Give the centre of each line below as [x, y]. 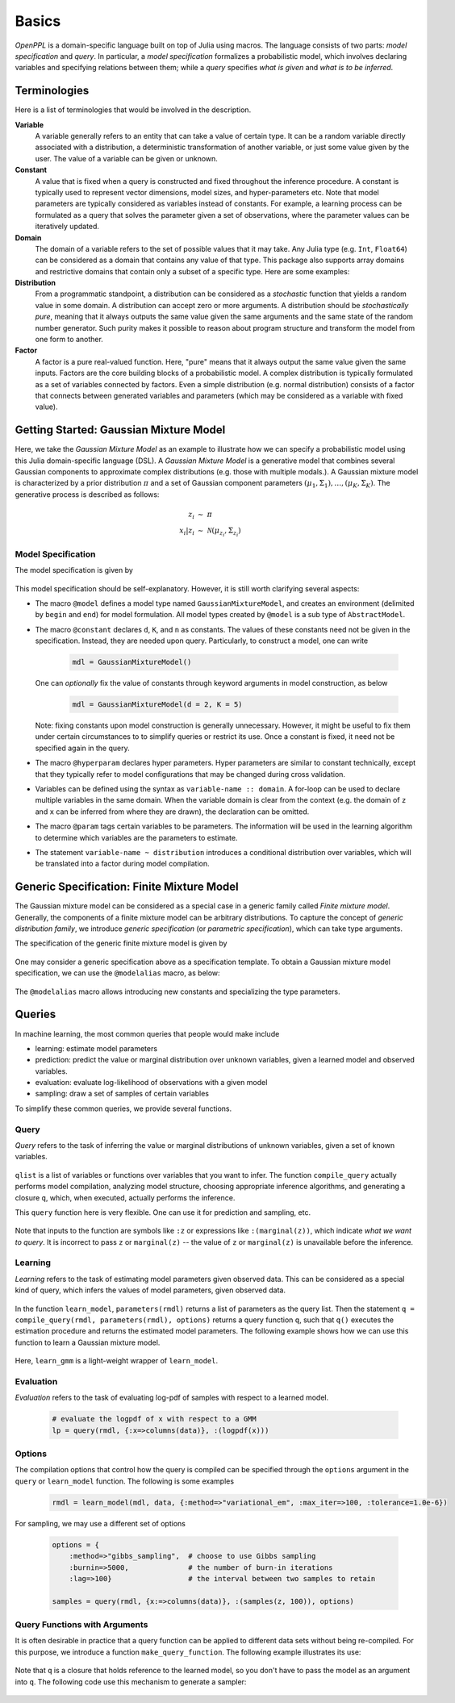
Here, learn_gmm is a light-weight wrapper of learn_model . [116, 1361]
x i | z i [187, 531]
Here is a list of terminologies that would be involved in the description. [133, 110]
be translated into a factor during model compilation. [122, 864]
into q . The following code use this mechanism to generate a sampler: [131, 1681]
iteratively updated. [67, 227]
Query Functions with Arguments [81, 1625]
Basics [38, 21]
